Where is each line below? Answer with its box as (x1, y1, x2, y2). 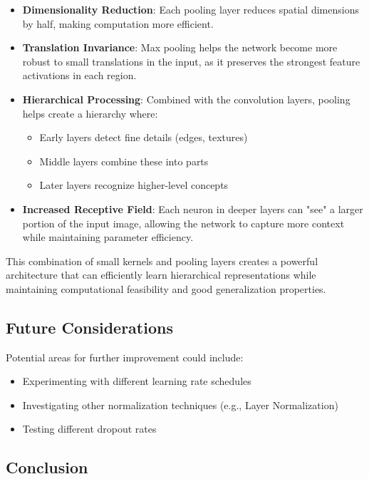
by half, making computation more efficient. (22, 16, 214, 31)
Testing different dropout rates (22, 421, 157, 436)
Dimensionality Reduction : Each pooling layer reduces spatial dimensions (22, 2, 359, 16)
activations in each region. (22, 68, 137, 83)
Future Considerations (6, 316, 173, 338)
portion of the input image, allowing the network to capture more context (22, 215, 345, 230)
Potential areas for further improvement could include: (6, 349, 244, 364)
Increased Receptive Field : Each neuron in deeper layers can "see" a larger (22, 201, 363, 216)
